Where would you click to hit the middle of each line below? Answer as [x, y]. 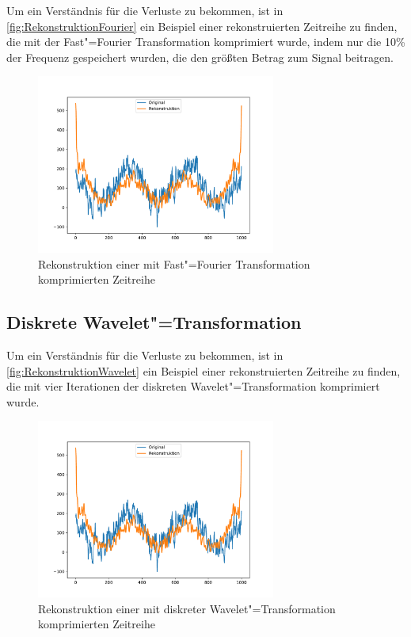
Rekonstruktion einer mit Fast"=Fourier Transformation [174, 263]
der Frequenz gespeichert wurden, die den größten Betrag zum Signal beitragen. [200, 57]
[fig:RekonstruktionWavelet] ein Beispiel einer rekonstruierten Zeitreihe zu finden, [204, 370]
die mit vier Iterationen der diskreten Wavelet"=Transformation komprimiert [193, 386]
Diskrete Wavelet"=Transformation [154, 322]
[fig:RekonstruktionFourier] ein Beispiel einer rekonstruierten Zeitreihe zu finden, [202, 26]
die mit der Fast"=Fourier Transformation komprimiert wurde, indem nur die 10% [206, 42]
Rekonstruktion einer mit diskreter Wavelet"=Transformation [187, 608]
